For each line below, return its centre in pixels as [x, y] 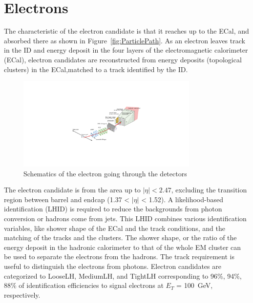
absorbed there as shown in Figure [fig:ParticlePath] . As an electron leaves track [125, 40]
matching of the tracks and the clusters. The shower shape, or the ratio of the [120, 237]
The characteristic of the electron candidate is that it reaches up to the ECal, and [126, 31]
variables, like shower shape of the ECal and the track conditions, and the [115, 228]
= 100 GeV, [195, 285]
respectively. [22, 294]
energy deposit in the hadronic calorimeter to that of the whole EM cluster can [123, 247]
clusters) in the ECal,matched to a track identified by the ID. [96, 69]
